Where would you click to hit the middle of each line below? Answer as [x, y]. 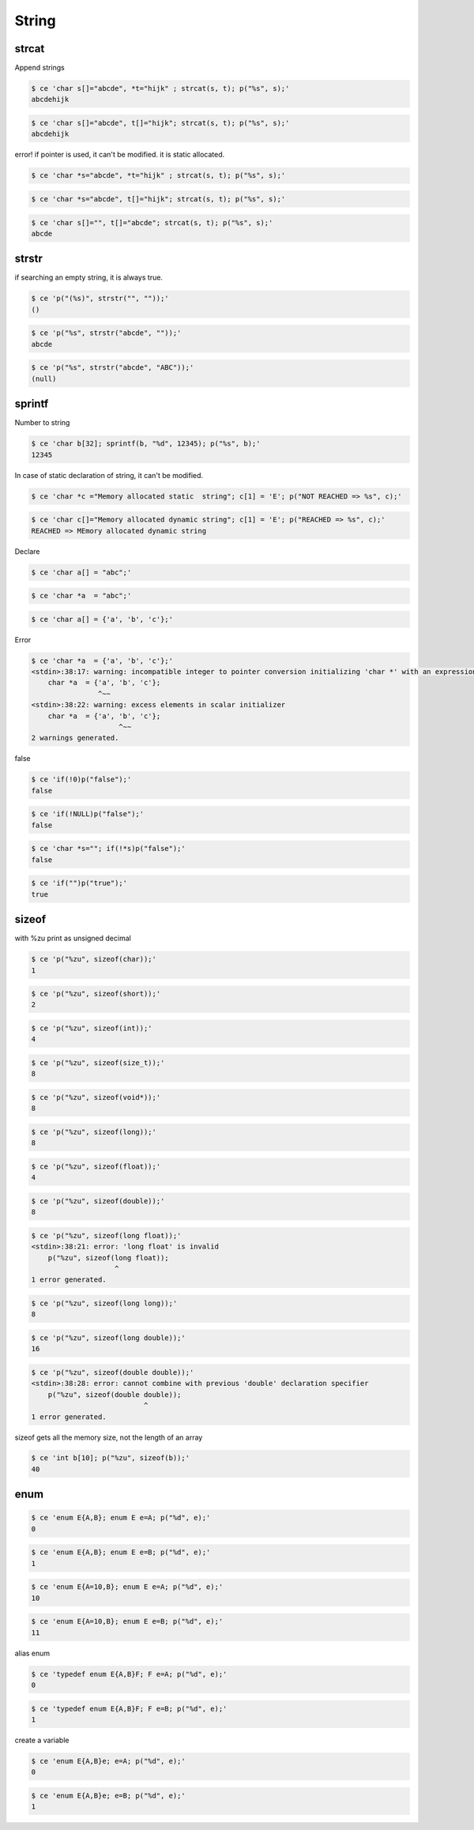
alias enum [32, 1653]
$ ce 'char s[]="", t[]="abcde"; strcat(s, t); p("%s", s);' [152, 222]
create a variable [42, 1740]
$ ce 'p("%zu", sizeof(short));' [96, 994]
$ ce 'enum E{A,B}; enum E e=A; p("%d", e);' [121, 1518]
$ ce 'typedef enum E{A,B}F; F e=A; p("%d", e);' [129, 1674]
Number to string [42, 423]
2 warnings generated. [75, 738]
